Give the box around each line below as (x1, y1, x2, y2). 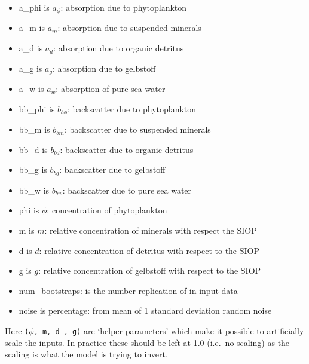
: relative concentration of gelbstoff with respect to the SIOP (38, 264, 261, 277)
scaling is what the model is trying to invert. (5, 348, 168, 360)
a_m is (19, 22, 45, 34)
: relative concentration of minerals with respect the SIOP (44, 224, 257, 236)
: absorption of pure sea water (56, 82, 166, 95)
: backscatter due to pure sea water (62, 183, 192, 196)
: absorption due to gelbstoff (52, 62, 156, 74)
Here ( (5, 324, 29, 337)
